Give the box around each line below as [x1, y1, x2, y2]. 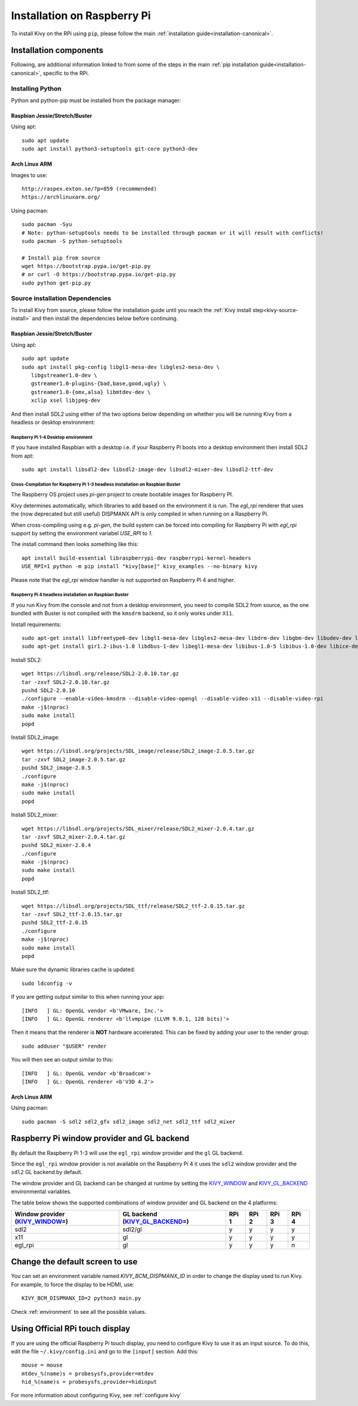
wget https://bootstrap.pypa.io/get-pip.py [21, 263, 151, 270]
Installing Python [11, 84, 62, 93]
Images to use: [11, 171, 48, 179]
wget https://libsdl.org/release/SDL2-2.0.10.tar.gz [21, 670, 179, 677]
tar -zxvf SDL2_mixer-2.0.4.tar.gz [21, 833, 126, 840]
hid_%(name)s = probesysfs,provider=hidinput [21, 1378, 158, 1386]
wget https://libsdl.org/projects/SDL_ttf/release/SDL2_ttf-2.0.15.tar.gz [21, 902, 245, 909]
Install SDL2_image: [11, 734, 60, 741]
